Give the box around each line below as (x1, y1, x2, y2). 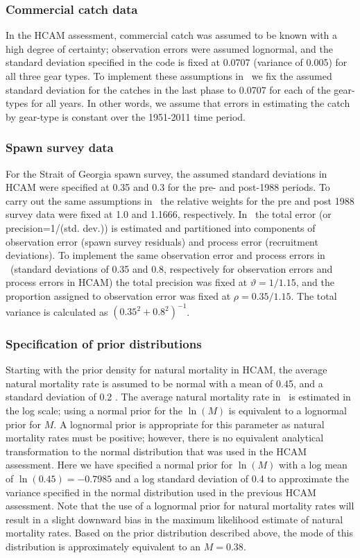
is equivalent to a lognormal (228, 403, 347, 418)
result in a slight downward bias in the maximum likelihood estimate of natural (6, 511, 343, 526)
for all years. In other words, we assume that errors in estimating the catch (31, 96, 350, 110)
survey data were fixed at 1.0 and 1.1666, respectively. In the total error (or (6, 207, 332, 221)
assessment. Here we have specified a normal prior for (6, 457, 233, 472)
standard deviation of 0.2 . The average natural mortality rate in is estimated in (6, 389, 351, 404)
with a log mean (279, 457, 348, 472)
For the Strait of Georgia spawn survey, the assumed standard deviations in (6, 166, 327, 180)
